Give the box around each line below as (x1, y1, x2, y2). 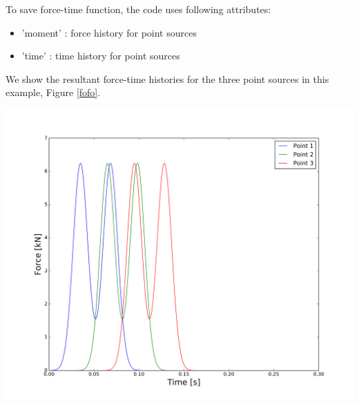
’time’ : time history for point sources (21, 48, 180, 63)
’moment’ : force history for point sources (21, 25, 197, 39)
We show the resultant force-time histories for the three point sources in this (6, 71, 329, 86)
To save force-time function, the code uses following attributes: (6, 2, 271, 16)
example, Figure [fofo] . (6, 85, 101, 100)
